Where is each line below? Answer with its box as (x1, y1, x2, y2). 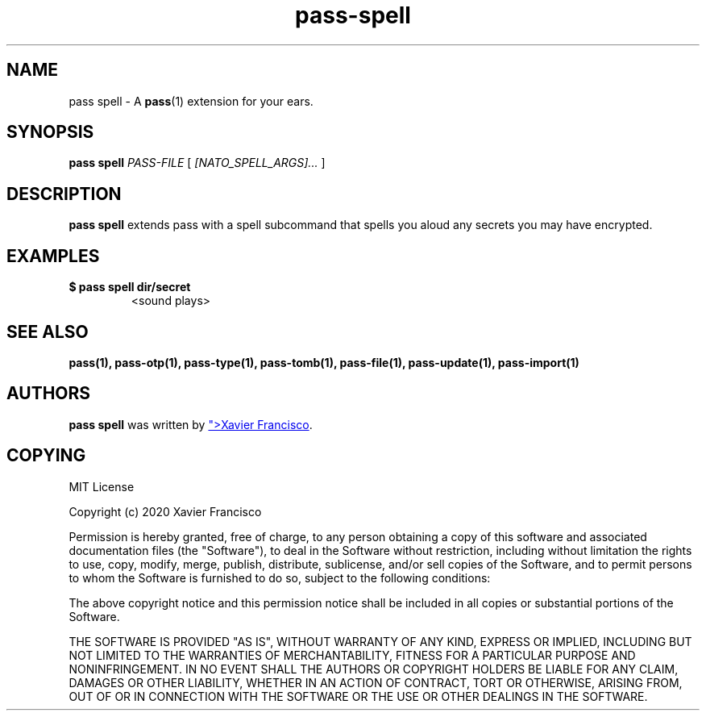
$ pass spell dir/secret (69, 280, 191, 294)
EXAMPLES (6, 245, 100, 266)
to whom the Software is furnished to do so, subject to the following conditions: (69, 570, 491, 585)
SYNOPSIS (6, 122, 94, 143)
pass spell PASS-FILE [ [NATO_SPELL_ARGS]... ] (69, 156, 326, 170)
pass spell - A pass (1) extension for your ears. (69, 94, 314, 108)
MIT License (69, 479, 135, 494)
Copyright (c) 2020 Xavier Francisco (69, 504, 262, 519)
